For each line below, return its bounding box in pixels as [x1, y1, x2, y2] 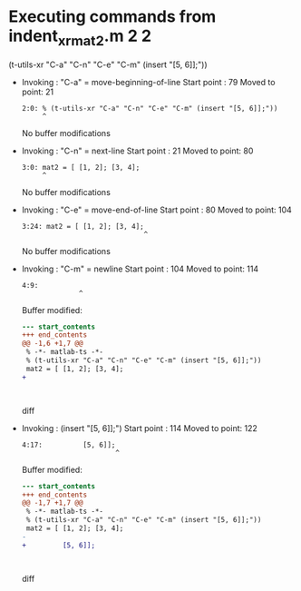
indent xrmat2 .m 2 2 [8, 25, 151, 49]
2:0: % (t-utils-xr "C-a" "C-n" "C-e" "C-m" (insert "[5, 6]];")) [21, 103, 278, 113]
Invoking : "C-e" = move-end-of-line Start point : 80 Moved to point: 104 [21, 204, 292, 215]
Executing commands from [8, 6, 217, 27]
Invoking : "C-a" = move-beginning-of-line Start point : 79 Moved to [21, 76, 276, 87]
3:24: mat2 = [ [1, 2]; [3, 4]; [21, 222, 144, 231]
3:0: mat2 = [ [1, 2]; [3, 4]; [21, 163, 141, 172]
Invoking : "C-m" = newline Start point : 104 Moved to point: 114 [21, 263, 259, 274]
